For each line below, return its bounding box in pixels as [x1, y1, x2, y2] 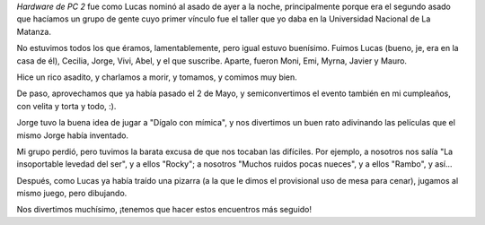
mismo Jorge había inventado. [16, 130, 129, 141]
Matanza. [16, 26, 51, 37]
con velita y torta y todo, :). [16, 100, 117, 111]
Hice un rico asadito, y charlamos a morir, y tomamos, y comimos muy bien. [16, 72, 298, 82]
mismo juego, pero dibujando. [16, 188, 128, 199]
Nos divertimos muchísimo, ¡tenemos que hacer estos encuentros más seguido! [16, 204, 313, 215]
